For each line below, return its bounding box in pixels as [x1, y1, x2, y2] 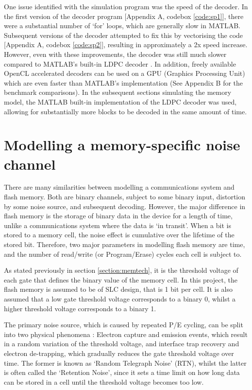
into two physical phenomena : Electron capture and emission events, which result [4, 329, 248, 339]
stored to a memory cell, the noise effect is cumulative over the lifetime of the [4, 230, 235, 240]
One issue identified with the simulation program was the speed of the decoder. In [4, 1, 248, 11]
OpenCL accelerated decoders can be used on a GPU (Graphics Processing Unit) [4, 68, 245, 78]
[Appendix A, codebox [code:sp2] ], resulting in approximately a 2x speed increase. [4, 39, 248, 50]
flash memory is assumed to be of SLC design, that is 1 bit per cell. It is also [4, 284, 233, 294]
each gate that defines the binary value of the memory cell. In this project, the [4, 274, 237, 284]
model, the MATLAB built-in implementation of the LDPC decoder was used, [4, 96, 237, 106]
